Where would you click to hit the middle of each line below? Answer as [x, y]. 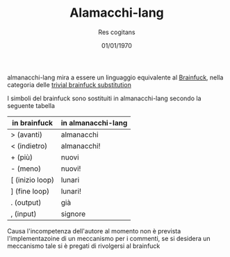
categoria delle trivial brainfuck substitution [69, 84]
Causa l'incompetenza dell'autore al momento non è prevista [94, 231]
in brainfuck [33, 123]
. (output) [26, 202]
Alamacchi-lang [117, 13]
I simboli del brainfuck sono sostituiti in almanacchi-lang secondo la [104, 98]
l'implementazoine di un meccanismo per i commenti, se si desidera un [109, 238]
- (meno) [26, 169]
